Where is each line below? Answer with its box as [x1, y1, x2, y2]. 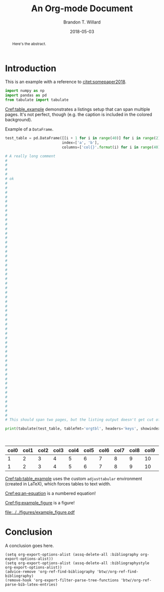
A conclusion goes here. [5, 543, 54, 548]
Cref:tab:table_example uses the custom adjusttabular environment [5, 476, 143, 482]
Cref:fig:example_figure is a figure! [5, 500, 75, 506]
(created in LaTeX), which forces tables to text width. [5, 481, 111, 487]
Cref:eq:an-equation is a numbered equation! [5, 490, 96, 497]
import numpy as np [5, 89, 45, 93]
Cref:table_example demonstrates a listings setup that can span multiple [5, 106, 150, 113]
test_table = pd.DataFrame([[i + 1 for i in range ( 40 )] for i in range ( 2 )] [5, 136, 163, 141]
